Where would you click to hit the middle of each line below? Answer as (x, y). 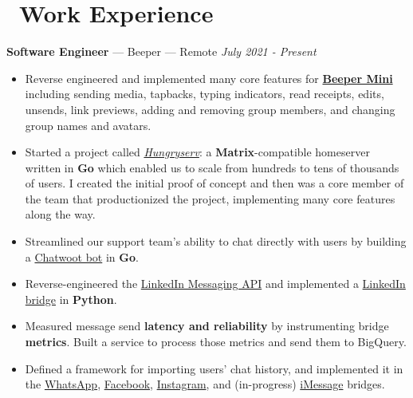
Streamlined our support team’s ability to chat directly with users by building (216, 241)
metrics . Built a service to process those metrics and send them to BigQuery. (216, 342)
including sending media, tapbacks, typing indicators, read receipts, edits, (205, 94)
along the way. (60, 214)
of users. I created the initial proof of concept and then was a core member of (214, 183)
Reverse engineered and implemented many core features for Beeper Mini (209, 78)
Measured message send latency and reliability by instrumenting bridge (207, 326)
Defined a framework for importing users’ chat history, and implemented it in (214, 368)
